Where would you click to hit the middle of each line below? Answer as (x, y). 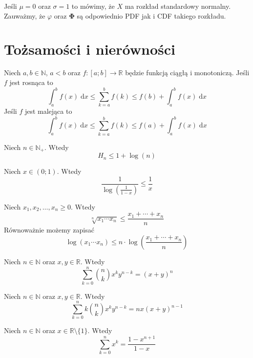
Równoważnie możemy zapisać (49, 230)
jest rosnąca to (31, 82)
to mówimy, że (93, 6)
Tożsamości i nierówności (90, 49)
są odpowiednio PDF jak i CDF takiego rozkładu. (151, 15)
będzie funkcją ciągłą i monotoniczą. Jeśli (187, 73)
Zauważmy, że (25, 15)
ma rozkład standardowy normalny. (178, 6)
